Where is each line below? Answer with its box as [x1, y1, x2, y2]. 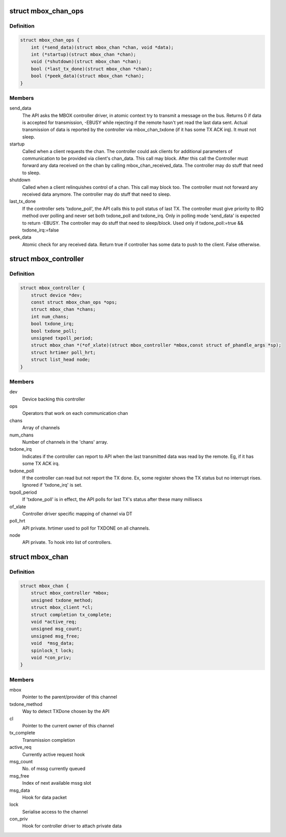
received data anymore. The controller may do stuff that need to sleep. [22, 191, 171, 197]
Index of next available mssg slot [22, 780, 91, 786]
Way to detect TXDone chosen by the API [22, 708, 110, 715]
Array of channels [22, 425, 60, 431]
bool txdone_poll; [31, 328, 77, 334]
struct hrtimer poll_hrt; [31, 349, 96, 355]
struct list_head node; [31, 357, 90, 363]
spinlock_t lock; [31, 647, 75, 653]
